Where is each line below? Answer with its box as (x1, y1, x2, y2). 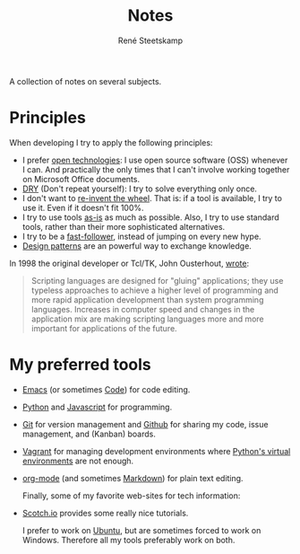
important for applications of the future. (30, 322, 177, 333)
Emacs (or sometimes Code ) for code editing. (21, 383, 191, 395)
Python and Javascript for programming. (21, 401, 173, 412)
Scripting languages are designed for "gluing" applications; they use (30, 275, 284, 286)
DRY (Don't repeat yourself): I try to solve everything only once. (21, 183, 258, 194)
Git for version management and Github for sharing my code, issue (21, 418, 269, 429)
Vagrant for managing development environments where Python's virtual (21, 445, 291, 456)
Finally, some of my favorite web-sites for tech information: (21, 490, 241, 501)
